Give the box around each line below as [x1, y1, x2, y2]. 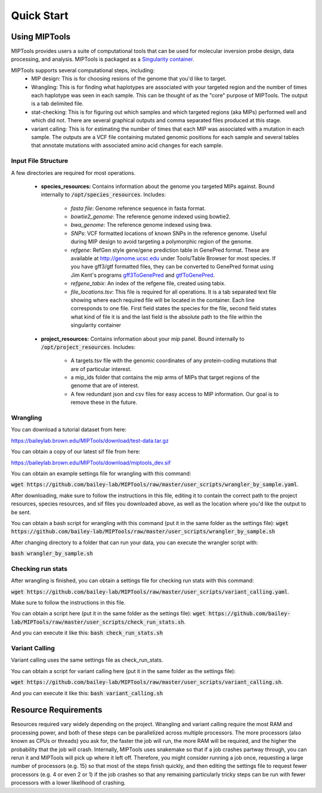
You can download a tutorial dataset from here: [11, 426, 126, 433]
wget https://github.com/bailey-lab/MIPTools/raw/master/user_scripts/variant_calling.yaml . [11, 588, 289, 595]
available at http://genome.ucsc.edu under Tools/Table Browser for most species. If [70, 255, 276, 262]
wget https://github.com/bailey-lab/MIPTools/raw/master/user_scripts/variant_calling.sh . [11, 678, 283, 686]
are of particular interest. [70, 365, 132, 372]
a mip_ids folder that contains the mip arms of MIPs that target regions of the [70, 374, 260, 381]
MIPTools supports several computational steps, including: [11, 66, 155, 74]
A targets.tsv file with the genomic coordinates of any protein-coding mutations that [70, 357, 277, 364]
